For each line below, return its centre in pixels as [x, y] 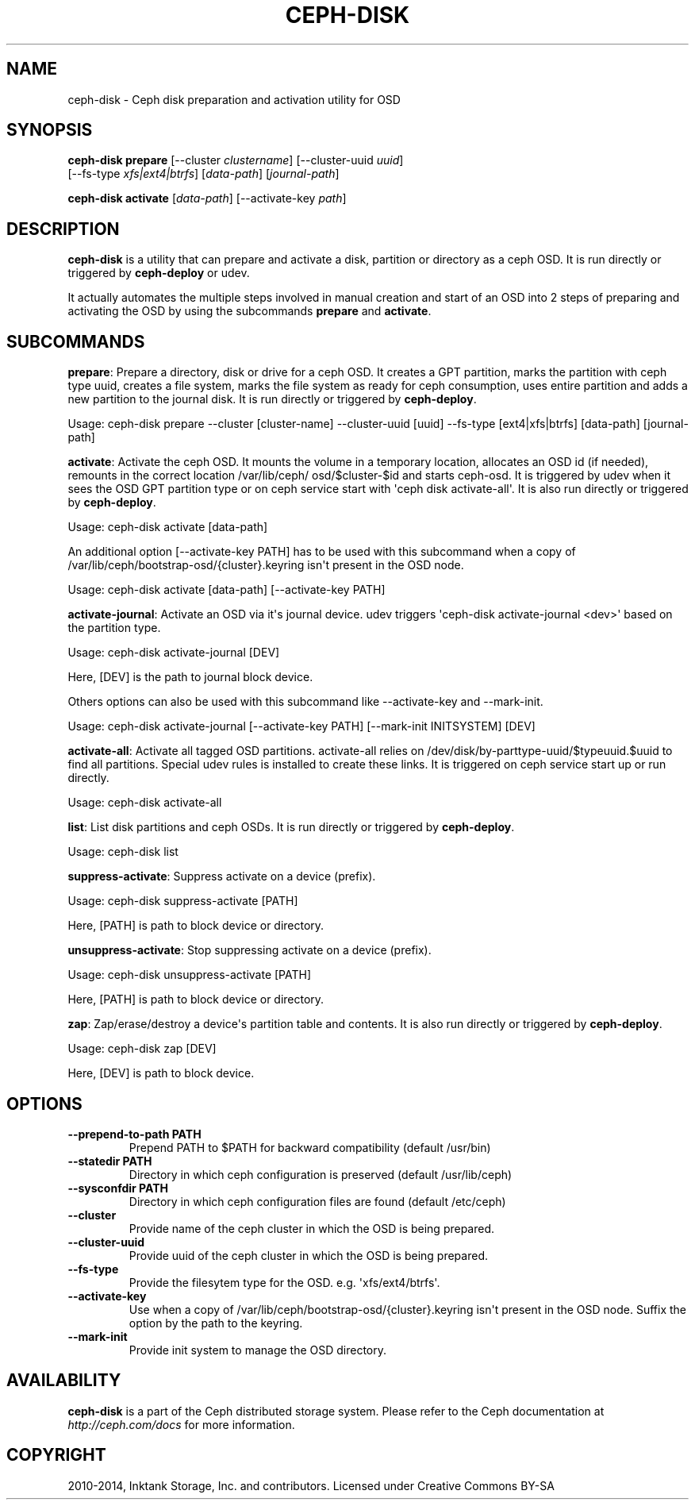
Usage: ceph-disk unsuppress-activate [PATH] [190, 975]
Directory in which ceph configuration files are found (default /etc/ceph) [317, 1201]
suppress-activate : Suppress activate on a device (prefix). [222, 876]
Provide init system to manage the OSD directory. [258, 1350]
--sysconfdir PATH [118, 1188]
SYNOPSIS [50, 130]
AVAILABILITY [64, 1381]
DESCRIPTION [63, 229]
